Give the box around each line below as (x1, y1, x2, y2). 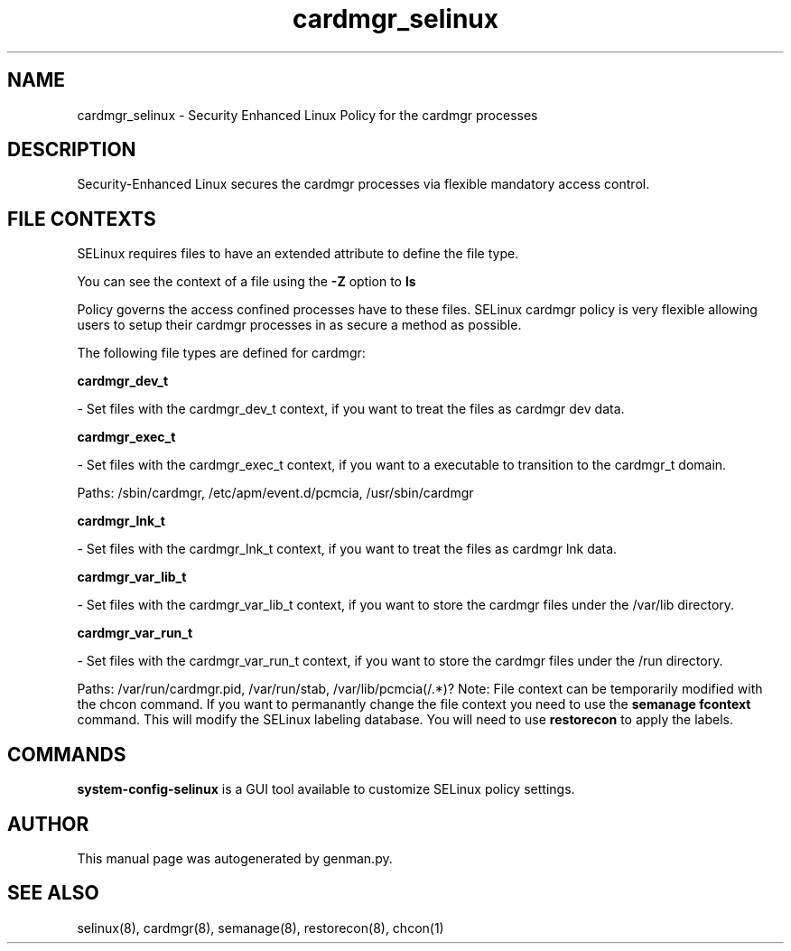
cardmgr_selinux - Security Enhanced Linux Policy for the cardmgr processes (77, 107, 538, 123)
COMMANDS (7, 742, 126, 766)
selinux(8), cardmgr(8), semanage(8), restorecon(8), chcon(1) (77, 919, 444, 936)
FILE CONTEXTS (7, 207, 156, 230)
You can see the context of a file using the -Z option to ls (77, 274, 416, 290)
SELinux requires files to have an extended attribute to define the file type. (77, 246, 519, 262)
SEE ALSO (7, 881, 99, 905)
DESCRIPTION (7, 138, 136, 162)
